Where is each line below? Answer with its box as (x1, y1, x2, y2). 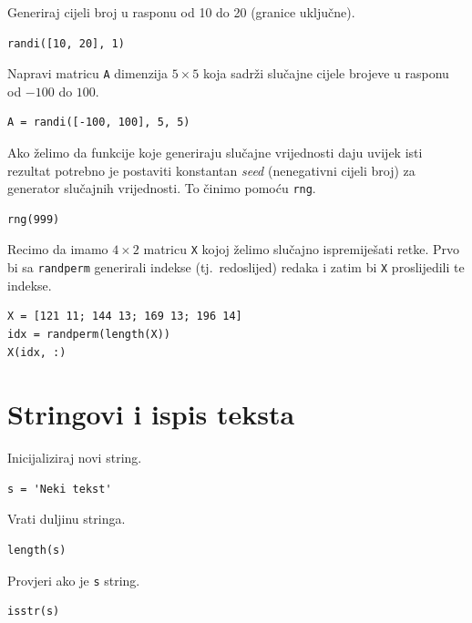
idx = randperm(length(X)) (7, 327, 170, 341)
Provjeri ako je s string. (7, 570, 140, 589)
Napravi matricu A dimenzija (7, 64, 169, 83)
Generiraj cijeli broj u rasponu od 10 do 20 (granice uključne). (7, 3, 355, 21)
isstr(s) (7, 605, 60, 618)
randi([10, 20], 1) (7, 36, 125, 50)
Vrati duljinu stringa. (7, 509, 126, 528)
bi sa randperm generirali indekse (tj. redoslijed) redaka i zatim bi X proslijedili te (7, 258, 465, 277)
